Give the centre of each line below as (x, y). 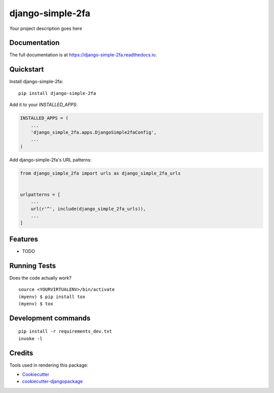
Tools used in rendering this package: (49, 365)
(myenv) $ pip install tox (52, 297)
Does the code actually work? (41, 278)
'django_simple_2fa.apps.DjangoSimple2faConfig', (94, 132)
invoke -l (30, 338)
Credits (21, 353)
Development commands (50, 318)
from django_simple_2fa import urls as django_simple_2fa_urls (100, 173)
